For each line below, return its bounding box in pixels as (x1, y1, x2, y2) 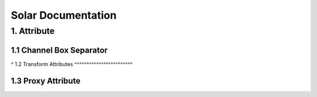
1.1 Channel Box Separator (11, 45, 108, 55)
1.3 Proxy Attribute (11, 76, 80, 86)
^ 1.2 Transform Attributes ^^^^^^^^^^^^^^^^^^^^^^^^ (11, 60, 133, 67)
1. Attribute (11, 26, 55, 36)
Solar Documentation (11, 9, 117, 22)
